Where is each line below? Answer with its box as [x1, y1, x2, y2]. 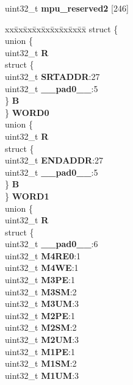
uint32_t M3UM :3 [5, 297, 79, 310]
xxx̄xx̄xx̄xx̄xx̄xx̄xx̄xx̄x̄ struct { [5, 22, 118, 35]
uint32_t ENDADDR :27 [5, 154, 104, 167]
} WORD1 [5, 189, 49, 202]
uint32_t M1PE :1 [5, 345, 75, 358]
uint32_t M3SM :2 [5, 285, 77, 298]
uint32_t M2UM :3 [5, 333, 79, 346]
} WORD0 [5, 106, 49, 118]
